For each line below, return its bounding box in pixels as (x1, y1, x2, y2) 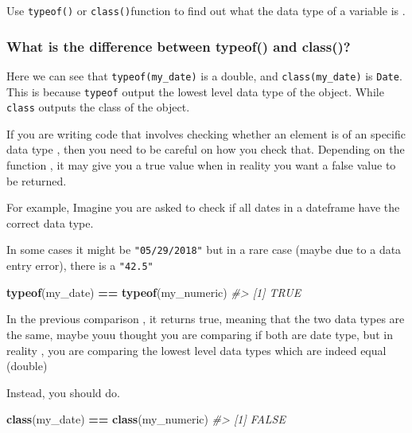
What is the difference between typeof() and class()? (6, 36, 351, 56)
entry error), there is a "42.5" (6, 257, 154, 274)
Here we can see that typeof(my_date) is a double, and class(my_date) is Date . (6, 67, 402, 84)
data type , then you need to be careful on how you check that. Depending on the (6, 141, 405, 158)
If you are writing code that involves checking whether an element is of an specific (6, 125, 406, 142)
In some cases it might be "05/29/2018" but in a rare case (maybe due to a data (6, 241, 402, 258)
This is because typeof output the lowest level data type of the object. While (6, 83, 384, 99)
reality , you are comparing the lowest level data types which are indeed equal (6, 341, 387, 358)
